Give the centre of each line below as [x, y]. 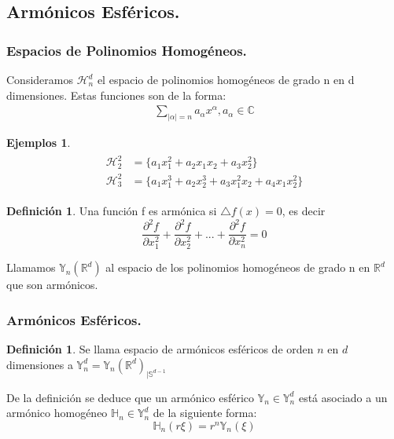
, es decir [304, 211]
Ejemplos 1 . [39, 143]
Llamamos [31, 267]
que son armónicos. [52, 285]
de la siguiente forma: [205, 413]
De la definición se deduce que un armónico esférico [131, 397]
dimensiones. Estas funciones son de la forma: [116, 95]
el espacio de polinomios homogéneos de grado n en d [226, 79]
